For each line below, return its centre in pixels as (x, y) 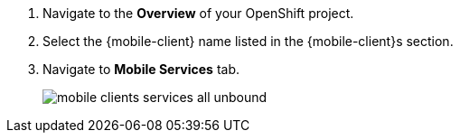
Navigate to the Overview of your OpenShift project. (198, 13)
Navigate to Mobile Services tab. (141, 69)
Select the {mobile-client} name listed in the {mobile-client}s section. (248, 41)
